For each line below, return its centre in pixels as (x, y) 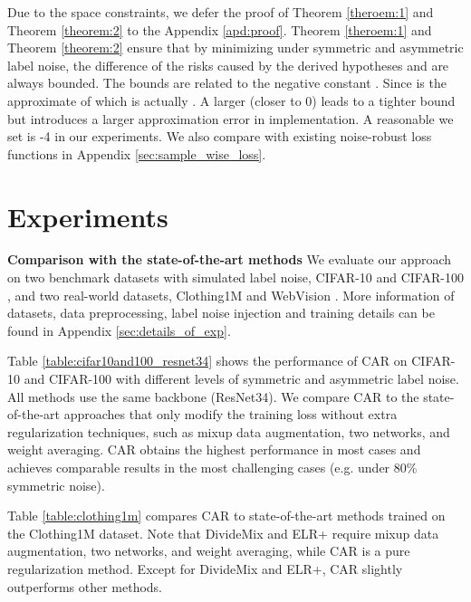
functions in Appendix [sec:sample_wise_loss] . (137, 153)
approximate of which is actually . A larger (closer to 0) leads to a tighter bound (231, 100)
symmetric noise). (56, 485)
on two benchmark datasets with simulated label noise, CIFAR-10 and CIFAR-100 (235, 277)
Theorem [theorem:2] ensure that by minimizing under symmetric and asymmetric (235, 48)
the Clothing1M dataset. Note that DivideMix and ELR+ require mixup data (223, 533)
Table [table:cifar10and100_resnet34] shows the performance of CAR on (207, 361)
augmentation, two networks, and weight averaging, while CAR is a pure (209, 551)
